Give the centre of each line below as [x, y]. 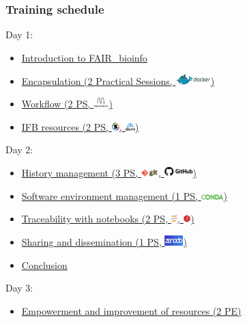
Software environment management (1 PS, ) [124, 195]
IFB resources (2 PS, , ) [80, 126]
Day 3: [19, 288]
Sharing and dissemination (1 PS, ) [104, 242]
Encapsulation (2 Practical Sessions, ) [118, 80]
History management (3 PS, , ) [109, 173]
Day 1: [19, 35]
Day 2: [19, 150]
